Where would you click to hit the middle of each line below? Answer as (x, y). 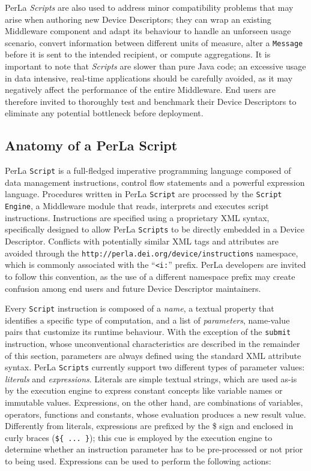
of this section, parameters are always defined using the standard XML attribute (153, 355)
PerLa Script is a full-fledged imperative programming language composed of (148, 170)
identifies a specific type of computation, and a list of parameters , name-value (147, 320)
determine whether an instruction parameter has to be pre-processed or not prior (154, 449)
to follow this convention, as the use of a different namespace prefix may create (150, 276)
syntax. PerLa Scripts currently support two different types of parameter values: (155, 367)
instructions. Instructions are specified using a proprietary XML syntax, (137, 217)
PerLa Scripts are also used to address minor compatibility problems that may (149, 7)
